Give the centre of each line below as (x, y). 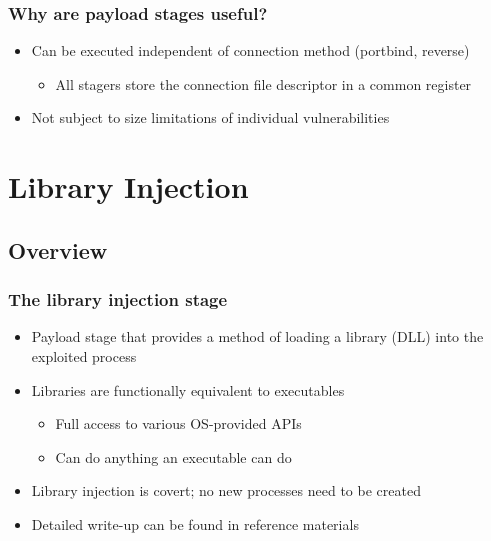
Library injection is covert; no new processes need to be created (226, 490)
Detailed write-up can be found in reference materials (195, 523)
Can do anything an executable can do (173, 456)
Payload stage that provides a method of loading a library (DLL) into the (257, 336)
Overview (58, 249)
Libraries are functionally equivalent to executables (188, 389)
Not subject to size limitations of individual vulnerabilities (210, 117)
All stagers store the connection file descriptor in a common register (263, 83)
